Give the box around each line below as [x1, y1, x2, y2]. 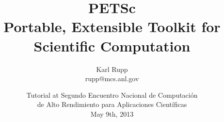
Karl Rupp [96, 64, 128, 74]
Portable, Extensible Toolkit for [3, 17, 221, 36]
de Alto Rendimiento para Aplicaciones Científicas [37, 99, 187, 109]
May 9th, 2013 [90, 108, 134, 119]
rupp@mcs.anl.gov [85, 73, 139, 84]
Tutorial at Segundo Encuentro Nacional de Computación [26, 89, 198, 100]
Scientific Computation [33, 35, 191, 55]
